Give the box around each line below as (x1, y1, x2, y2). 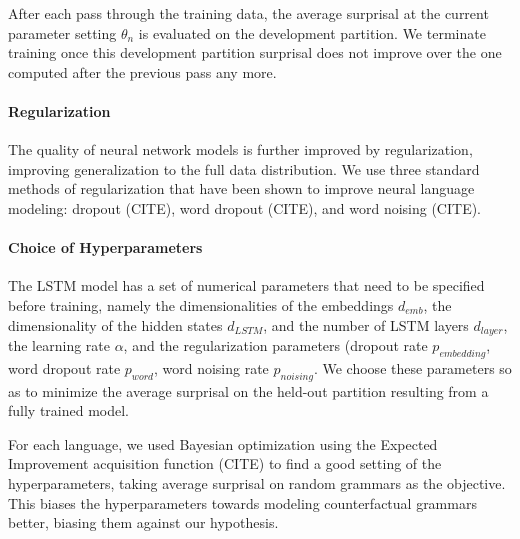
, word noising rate (153, 357, 269, 378)
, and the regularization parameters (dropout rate (123, 334, 428, 355)
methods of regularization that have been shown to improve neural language (8, 178, 475, 199)
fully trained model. (8, 400, 130, 421)
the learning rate (8, 334, 110, 355)
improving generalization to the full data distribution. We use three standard (8, 158, 480, 179)
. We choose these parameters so (313, 357, 512, 378)
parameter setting (8, 22, 117, 43)
